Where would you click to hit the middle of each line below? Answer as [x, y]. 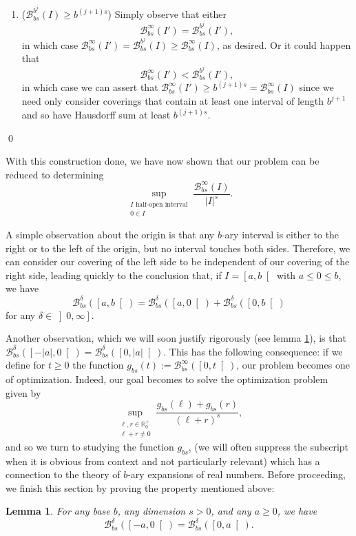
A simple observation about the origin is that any [110, 235]
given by [23, 392]
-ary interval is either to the [280, 235]
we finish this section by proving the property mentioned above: [140, 487]
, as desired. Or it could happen [284, 44]
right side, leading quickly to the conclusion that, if [114, 275]
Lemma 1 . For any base [58, 511]
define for [25, 365]
